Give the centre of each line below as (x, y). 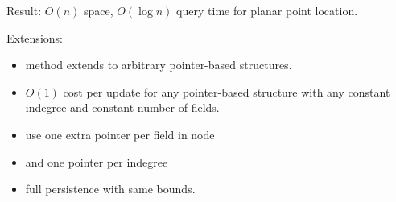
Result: (24, 10)
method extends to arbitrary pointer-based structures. (159, 65)
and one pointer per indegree (97, 161)
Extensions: (35, 37)
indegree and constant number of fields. (122, 107)
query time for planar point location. (267, 10)
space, (98, 10)
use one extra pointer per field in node (120, 134)
